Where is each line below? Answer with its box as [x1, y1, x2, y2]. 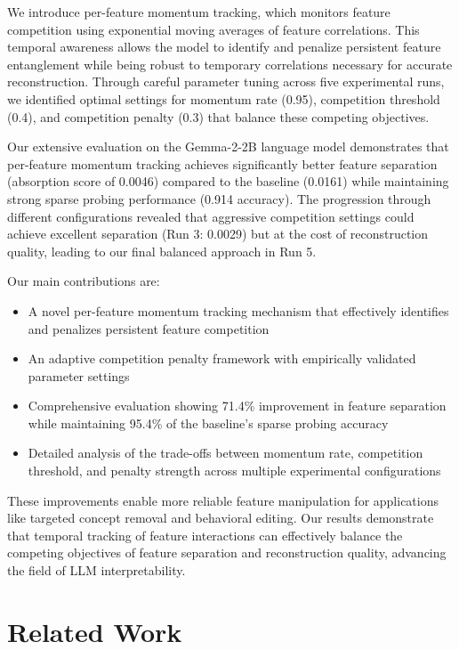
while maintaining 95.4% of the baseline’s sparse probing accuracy [28, 413, 389, 432]
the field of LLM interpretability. [7, 561, 186, 580]
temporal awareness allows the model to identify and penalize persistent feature [7, 37, 441, 56]
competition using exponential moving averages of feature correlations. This [7, 20, 420, 38]
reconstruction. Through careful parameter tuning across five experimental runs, [7, 72, 445, 91]
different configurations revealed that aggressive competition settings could [7, 207, 415, 225]
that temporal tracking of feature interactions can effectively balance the [7, 525, 403, 544]
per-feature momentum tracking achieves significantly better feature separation [7, 154, 438, 173]
